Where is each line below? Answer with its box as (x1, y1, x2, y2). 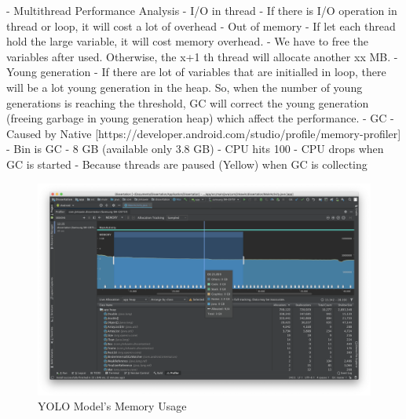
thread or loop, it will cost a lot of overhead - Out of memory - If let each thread (6, 17, 396, 34)
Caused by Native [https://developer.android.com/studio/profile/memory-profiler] (6, 125, 401, 141)
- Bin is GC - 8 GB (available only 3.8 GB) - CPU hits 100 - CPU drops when (6, 140, 384, 157)
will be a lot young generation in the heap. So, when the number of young (6, 78, 363, 95)
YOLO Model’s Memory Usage (38, 398, 187, 414)
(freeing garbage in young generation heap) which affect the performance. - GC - (6, 110, 394, 126)
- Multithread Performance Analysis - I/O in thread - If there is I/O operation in (6, 2, 397, 18)
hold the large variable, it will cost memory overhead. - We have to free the (6, 33, 369, 49)
